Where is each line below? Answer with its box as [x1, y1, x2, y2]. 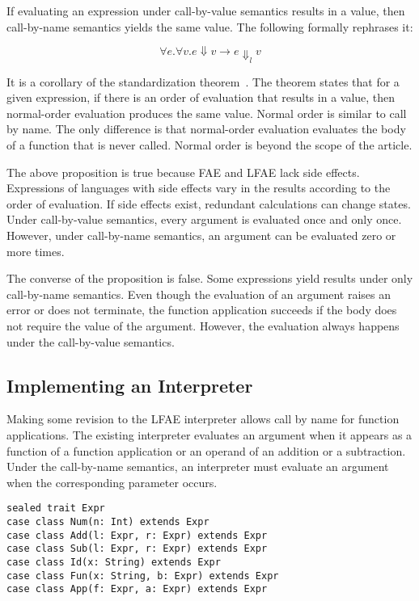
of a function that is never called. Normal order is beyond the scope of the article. [6, 137, 413, 153]
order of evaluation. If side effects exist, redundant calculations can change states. [6, 195, 411, 212]
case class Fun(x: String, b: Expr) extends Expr [6, 569, 279, 582]
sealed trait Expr [6, 502, 105, 515]
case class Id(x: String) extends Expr [6, 556, 221, 568]
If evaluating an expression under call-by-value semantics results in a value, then [6, 2, 405, 19]
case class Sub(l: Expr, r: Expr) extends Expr [6, 543, 268, 555]
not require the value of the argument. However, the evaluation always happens [6, 317, 400, 334]
